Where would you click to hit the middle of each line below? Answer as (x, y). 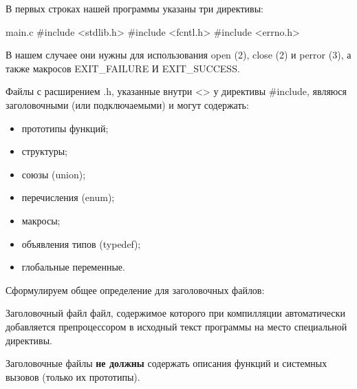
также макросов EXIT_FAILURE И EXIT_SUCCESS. (123, 68)
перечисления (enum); (68, 197)
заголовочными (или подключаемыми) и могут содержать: (127, 104)
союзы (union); (54, 174)
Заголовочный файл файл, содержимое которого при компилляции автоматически (175, 313)
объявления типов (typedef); (81, 243)
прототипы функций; (65, 128)
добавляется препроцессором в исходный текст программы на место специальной (176, 326)
